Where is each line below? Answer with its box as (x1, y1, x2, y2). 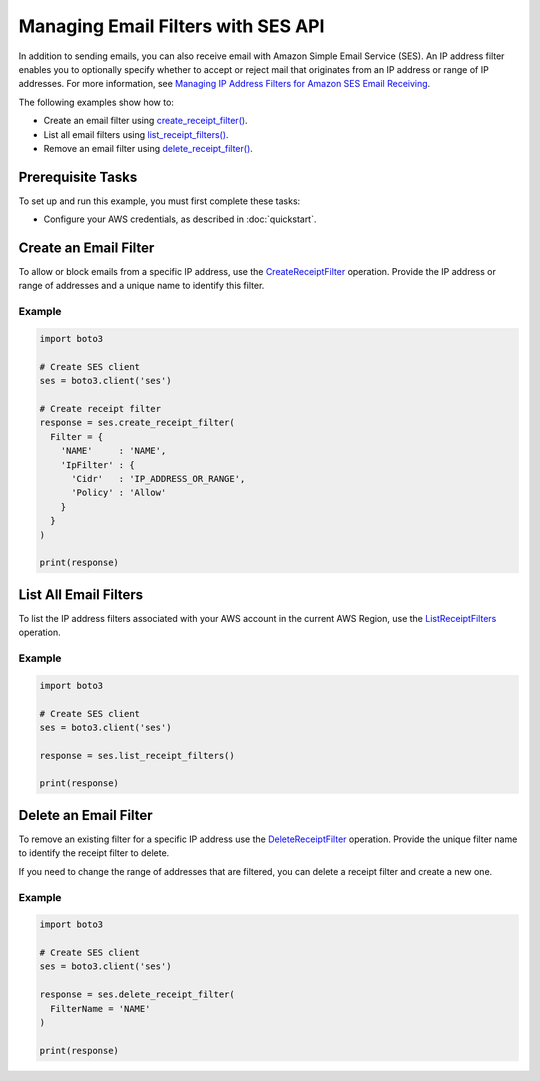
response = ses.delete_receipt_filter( (39, 989, 235, 1000)
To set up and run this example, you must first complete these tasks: (18, 195, 301, 207)
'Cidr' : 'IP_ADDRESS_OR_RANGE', (71, 473, 246, 484)
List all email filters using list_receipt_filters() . (43, 128, 229, 140)
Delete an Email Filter (18, 806, 154, 824)
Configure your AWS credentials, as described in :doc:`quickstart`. (43, 213, 317, 225)
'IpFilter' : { (60, 459, 135, 470)
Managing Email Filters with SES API (18, 15, 325, 37)
